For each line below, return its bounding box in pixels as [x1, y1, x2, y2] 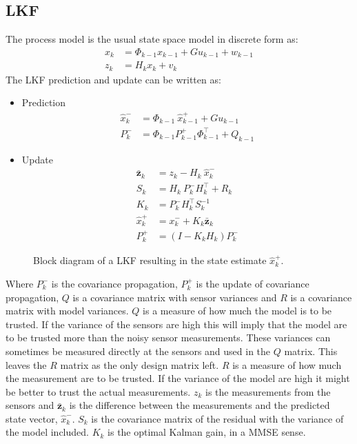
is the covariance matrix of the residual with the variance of [91, 411, 344, 425]
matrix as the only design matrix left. [60, 357, 219, 372]
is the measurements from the [205, 384, 331, 398]
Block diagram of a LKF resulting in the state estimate [33, 253, 267, 268]
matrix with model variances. [6, 303, 129, 318]
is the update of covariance [196, 276, 309, 290]
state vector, [6, 411, 58, 425]
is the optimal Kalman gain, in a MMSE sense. [108, 425, 306, 439]
